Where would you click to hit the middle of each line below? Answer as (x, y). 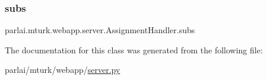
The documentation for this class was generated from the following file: (134, 49)
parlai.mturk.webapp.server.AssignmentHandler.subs (100, 30)
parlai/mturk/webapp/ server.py (63, 70)
